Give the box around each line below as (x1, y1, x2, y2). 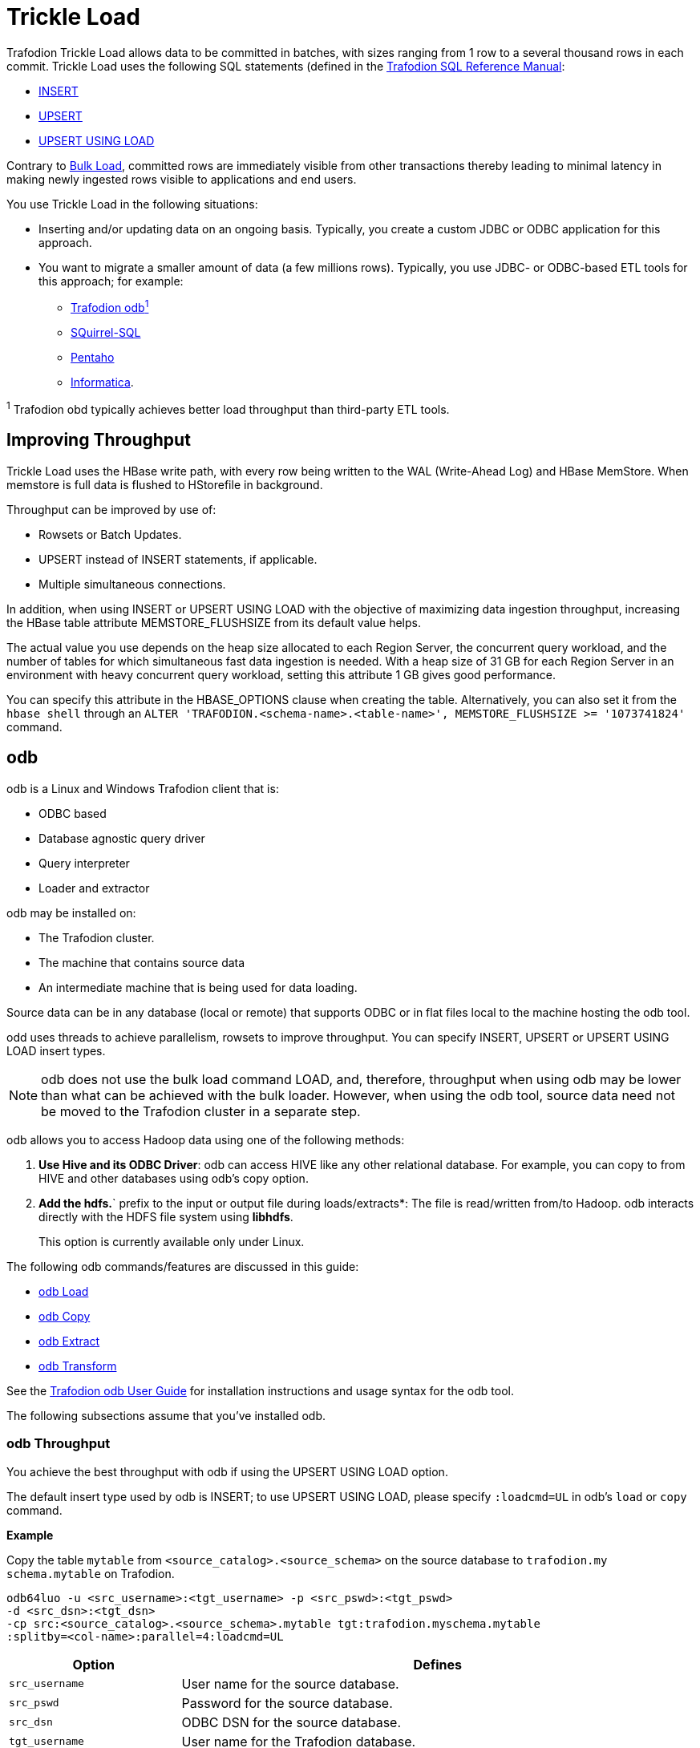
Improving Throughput (6, 430, 191, 451)
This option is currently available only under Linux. (38, 1234, 305, 1248)
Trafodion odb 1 (71, 298, 149, 315)
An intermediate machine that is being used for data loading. (38, 980, 358, 994)
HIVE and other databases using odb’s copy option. (38, 1171, 309, 1185)
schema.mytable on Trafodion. (6, 1566, 175, 1580)
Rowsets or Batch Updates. (38, 527, 182, 541)
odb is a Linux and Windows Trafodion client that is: (6, 781, 279, 795)
